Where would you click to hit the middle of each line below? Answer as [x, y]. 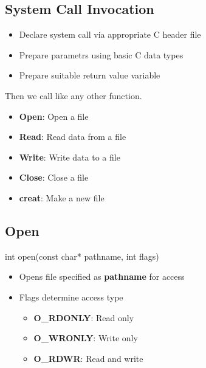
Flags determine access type [71, 297]
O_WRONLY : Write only [86, 338]
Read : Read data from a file [73, 137]
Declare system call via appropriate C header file [110, 34]
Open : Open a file [54, 116]
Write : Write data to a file [70, 157]
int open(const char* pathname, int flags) [82, 256]
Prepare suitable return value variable [90, 75]
